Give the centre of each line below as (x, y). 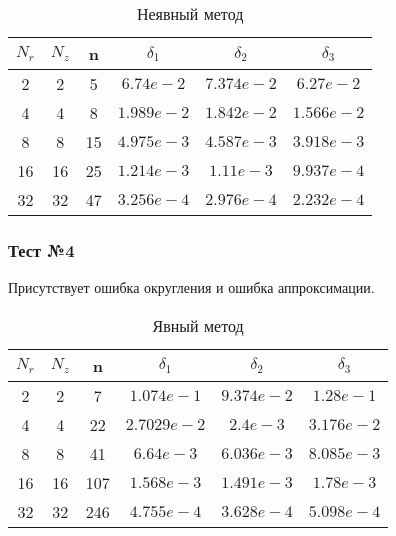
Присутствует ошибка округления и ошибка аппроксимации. (191, 287)
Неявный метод (190, 13)
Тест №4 (41, 249)
